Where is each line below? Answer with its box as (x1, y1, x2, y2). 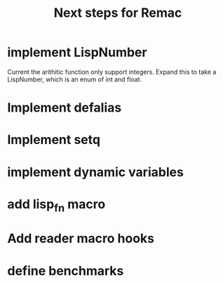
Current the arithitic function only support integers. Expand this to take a (7, 67, 217, 76)
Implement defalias (7, 100, 122, 116)
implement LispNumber (7, 44, 147, 60)
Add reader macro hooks (7, 230, 154, 246)
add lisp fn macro (7, 196, 106, 215)
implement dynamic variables (7, 164, 184, 180)
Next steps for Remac (53, 5, 182, 21)
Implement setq (7, 132, 100, 148)
